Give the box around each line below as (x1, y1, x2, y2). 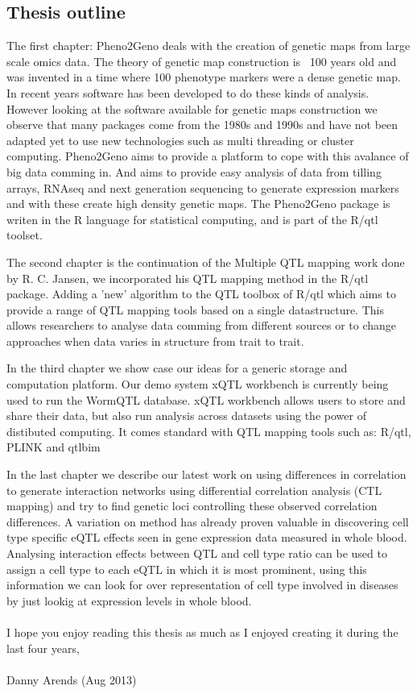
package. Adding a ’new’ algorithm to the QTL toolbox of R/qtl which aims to (6, 285, 396, 302)
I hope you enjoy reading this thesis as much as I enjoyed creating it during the (6, 623, 398, 640)
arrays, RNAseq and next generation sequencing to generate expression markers (6, 179, 399, 196)
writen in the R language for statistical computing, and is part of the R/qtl (6, 210, 378, 227)
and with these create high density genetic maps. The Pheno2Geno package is (6, 195, 390, 212)
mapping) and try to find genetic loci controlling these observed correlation (6, 497, 378, 514)
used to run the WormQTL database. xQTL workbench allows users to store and (6, 391, 406, 408)
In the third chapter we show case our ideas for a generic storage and (6, 359, 348, 376)
